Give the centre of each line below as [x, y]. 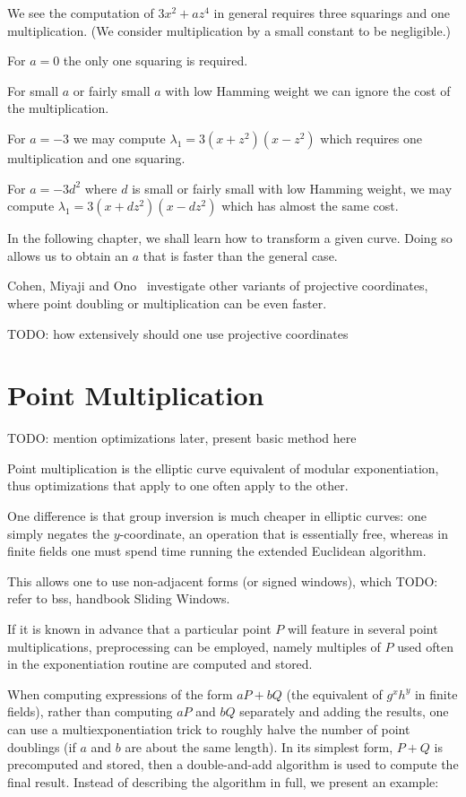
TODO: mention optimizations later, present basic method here [182, 438]
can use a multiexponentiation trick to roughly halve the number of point [209, 728]
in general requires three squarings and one [332, 13]
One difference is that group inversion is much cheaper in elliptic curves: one [217, 516]
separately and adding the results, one [344, 711]
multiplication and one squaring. [96, 157]
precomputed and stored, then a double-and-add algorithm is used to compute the [233, 764]
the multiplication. [58, 108]
